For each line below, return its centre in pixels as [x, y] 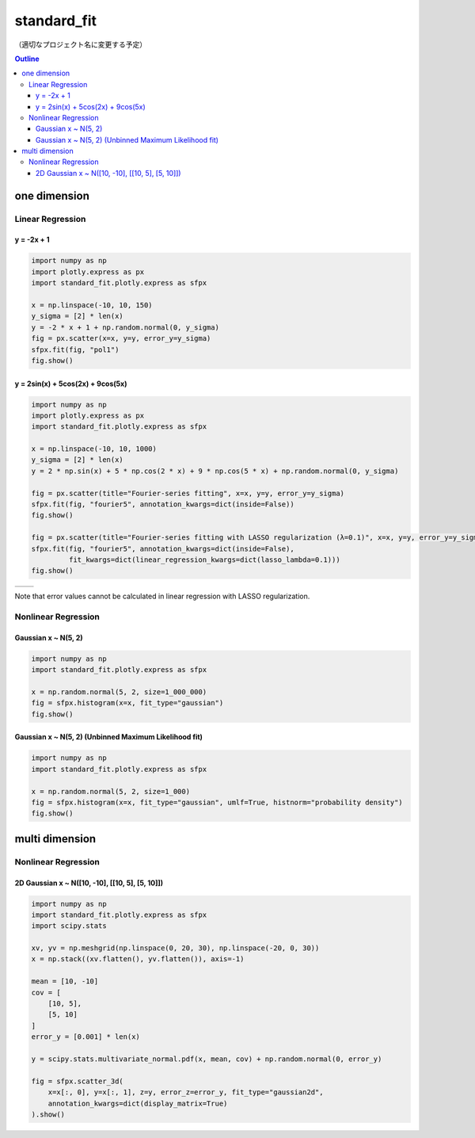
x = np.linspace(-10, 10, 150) [92, 305]
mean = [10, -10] [65, 981]
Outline [27, 59]
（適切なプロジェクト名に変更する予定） [80, 44]
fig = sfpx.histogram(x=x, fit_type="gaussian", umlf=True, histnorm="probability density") [217, 802]
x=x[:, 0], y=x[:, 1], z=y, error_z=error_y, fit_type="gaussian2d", [186, 1092]
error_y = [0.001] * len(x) [85, 1037]
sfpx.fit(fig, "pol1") [75, 349]
